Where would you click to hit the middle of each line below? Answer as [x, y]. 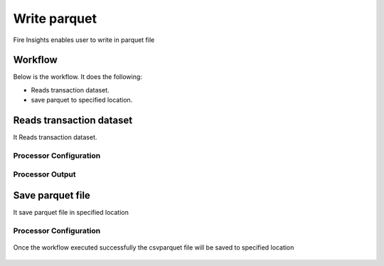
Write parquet [55, 18]
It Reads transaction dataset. [55, 137]
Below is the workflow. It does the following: [78, 77]
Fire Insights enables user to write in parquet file [84, 40]
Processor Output [44, 174]
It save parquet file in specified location [71, 213]
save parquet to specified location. [82, 100]
